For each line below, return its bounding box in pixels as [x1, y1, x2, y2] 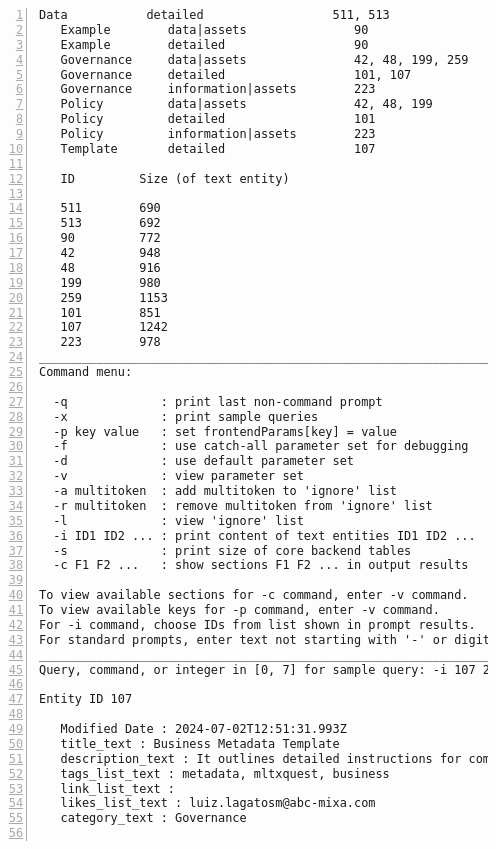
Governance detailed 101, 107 [60, 67, 412, 82]
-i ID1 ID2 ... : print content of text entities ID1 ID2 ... [53, 528, 476, 543]
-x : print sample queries [53, 409, 319, 424]
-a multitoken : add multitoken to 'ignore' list [53, 484, 397, 498]
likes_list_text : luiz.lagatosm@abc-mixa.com [60, 796, 376, 811]
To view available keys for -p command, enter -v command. [39, 603, 440, 617]
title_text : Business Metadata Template [60, 736, 340, 751]
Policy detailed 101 [60, 112, 376, 127]
